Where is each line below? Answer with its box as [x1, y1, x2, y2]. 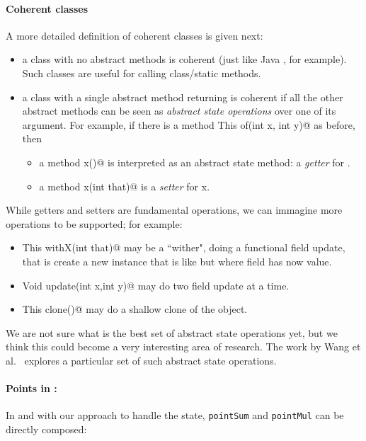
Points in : [6, 381, 57, 396]
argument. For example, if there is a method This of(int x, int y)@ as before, [22, 117, 355, 132]
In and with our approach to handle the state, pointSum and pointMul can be [6, 408, 344, 423]
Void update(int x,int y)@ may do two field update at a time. [22, 277, 290, 292]
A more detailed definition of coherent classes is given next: [6, 28, 263, 42]
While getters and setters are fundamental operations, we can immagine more [6, 202, 343, 217]
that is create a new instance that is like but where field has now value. [22, 253, 332, 268]
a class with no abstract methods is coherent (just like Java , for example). [22, 52, 347, 67]
